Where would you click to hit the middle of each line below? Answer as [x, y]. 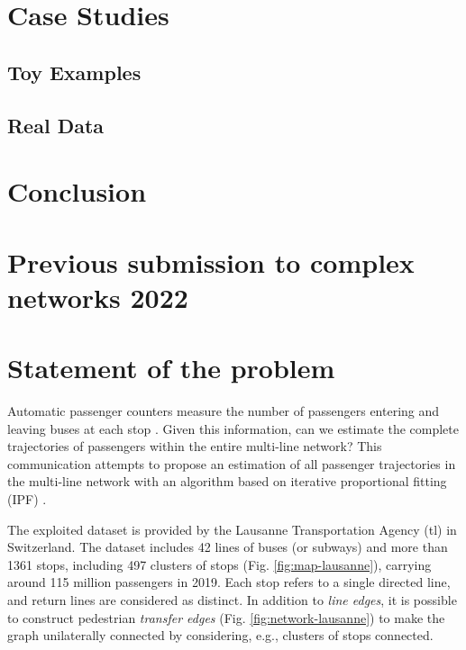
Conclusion [77, 191]
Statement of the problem [171, 368]
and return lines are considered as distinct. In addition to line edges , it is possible [232, 599]
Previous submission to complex [211, 262]
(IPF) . [27, 498]
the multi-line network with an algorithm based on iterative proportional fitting [227, 481]
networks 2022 [98, 297]
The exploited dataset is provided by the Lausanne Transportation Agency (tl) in [232, 529]
